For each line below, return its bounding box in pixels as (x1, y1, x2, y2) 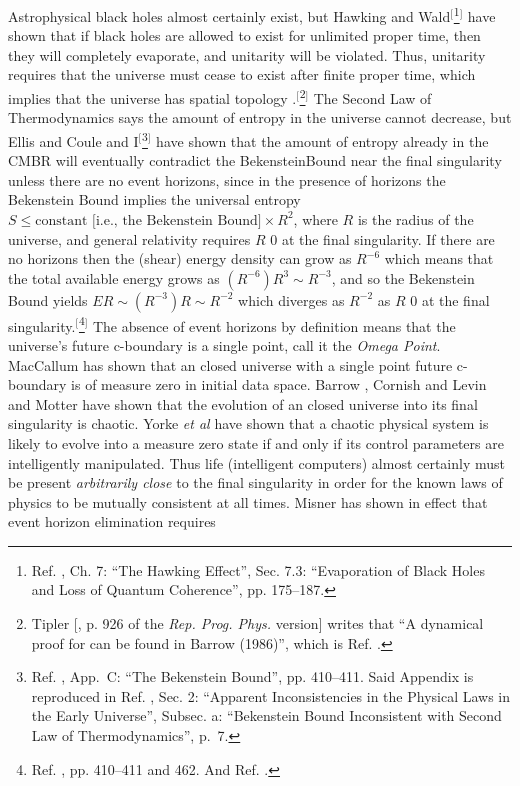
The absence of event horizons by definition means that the (92, 315, 456, 336)
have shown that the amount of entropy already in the (156, 130, 489, 151)
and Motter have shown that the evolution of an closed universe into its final (8, 393, 478, 414)
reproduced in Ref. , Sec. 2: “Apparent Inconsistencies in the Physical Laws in (31, 685, 511, 706)
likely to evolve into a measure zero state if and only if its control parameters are (8, 432, 504, 453)
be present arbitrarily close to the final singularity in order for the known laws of (8, 472, 503, 493)
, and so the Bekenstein (331, 267, 475, 288)
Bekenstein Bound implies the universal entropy (8, 189, 301, 210)
